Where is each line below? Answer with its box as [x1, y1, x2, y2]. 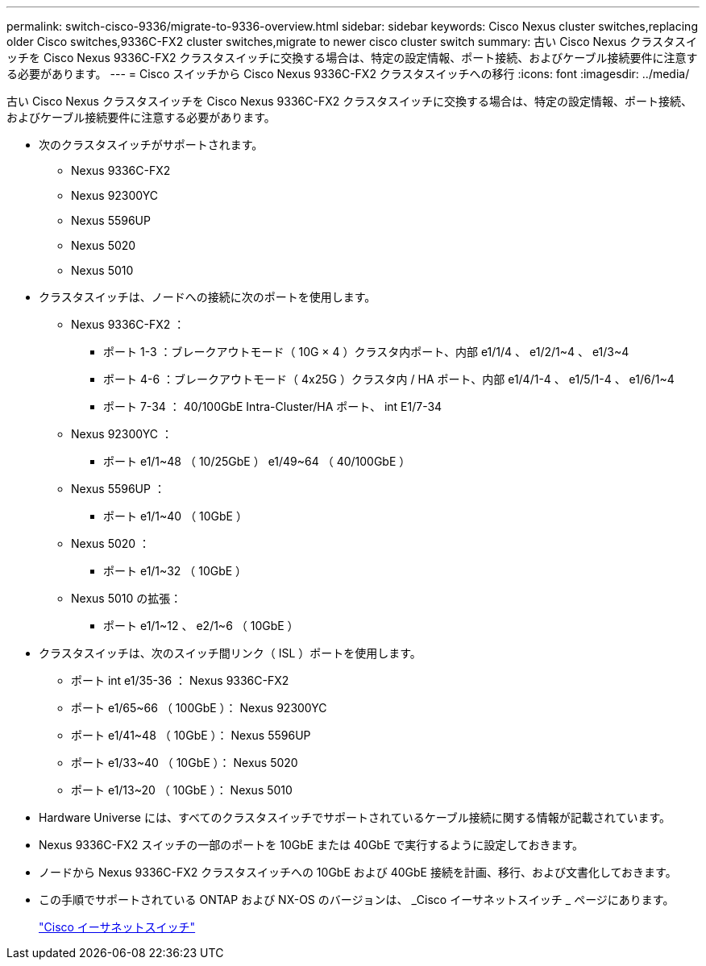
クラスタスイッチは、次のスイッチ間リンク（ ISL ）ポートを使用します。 [39, 646, 422, 660]
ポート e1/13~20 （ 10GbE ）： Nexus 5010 [71, 783, 293, 797]
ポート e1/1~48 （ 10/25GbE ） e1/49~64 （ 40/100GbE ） [103, 454, 411, 468]
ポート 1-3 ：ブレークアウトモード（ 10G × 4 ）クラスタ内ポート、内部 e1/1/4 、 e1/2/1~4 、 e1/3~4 [103, 345, 629, 359]
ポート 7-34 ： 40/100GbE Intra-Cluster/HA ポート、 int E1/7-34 [103, 400, 442, 413]
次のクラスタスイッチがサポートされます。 [39, 138, 264, 151]
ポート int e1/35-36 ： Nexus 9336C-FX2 [71, 674, 289, 687]
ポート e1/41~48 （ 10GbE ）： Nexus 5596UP [71, 728, 311, 742]
